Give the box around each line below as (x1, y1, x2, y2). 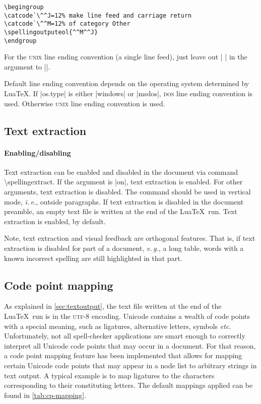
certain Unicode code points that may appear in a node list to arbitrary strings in (4, 360, 257, 370)
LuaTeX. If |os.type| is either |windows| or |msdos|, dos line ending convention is (4, 88, 253, 99)
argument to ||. (4, 61, 50, 72)
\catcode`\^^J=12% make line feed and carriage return (4, 12, 192, 19)
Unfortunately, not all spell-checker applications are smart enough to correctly (4, 330, 245, 341)
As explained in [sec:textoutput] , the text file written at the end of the (4, 301, 222, 311)
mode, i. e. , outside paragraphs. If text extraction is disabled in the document (4, 196, 244, 207)
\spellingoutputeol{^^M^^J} (4, 28, 98, 36)
